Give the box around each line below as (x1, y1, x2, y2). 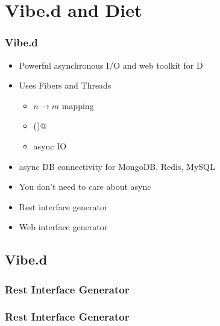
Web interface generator (19, 221, 108, 233)
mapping (61, 99, 94, 111)
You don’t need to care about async (19, 180, 151, 193)
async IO (33, 139, 67, 152)
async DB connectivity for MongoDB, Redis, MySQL (19, 160, 215, 172)
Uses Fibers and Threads (19, 79, 112, 92)
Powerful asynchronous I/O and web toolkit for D (19, 58, 203, 71)
